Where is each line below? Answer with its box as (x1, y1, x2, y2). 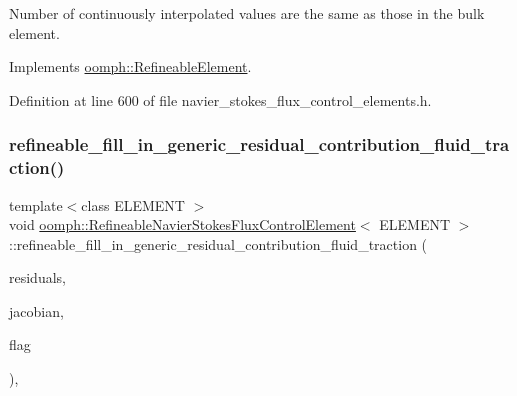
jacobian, (9, 300, 64, 321)
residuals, (9, 267, 66, 288)
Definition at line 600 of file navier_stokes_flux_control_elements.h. (9, 89, 432, 110)
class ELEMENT (81, 194, 185, 215)
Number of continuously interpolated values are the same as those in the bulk (9, 3, 485, 23)
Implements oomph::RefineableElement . (9, 56, 252, 77)
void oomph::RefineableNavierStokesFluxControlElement (9, 214, 356, 235)
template (9, 194, 63, 215)
